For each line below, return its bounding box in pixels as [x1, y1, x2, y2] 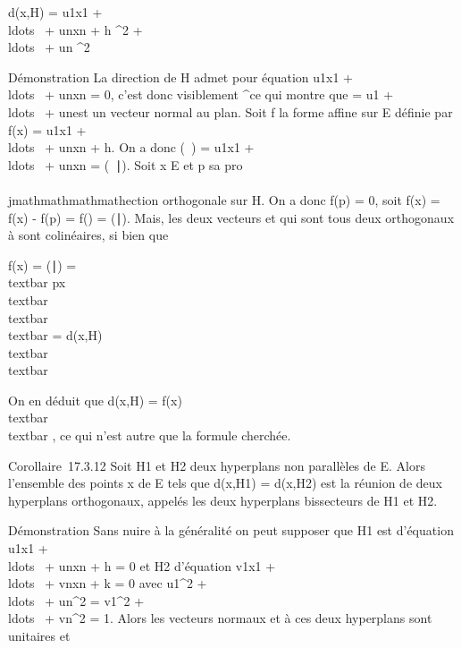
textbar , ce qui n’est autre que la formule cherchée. [8, 426, 291, 445]
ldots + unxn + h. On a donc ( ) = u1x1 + [8, 138, 255, 157]
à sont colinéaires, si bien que [8, 226, 169, 244]
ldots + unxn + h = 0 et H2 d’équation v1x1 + [8, 556, 276, 575]
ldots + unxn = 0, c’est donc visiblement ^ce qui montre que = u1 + [8, 85, 394, 104]
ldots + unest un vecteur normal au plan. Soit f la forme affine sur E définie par [8, 102, 453, 121]
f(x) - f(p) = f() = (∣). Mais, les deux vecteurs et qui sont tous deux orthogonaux [8, 208, 455, 226]
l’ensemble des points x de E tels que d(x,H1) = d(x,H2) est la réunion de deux [8, 473, 442, 492]
